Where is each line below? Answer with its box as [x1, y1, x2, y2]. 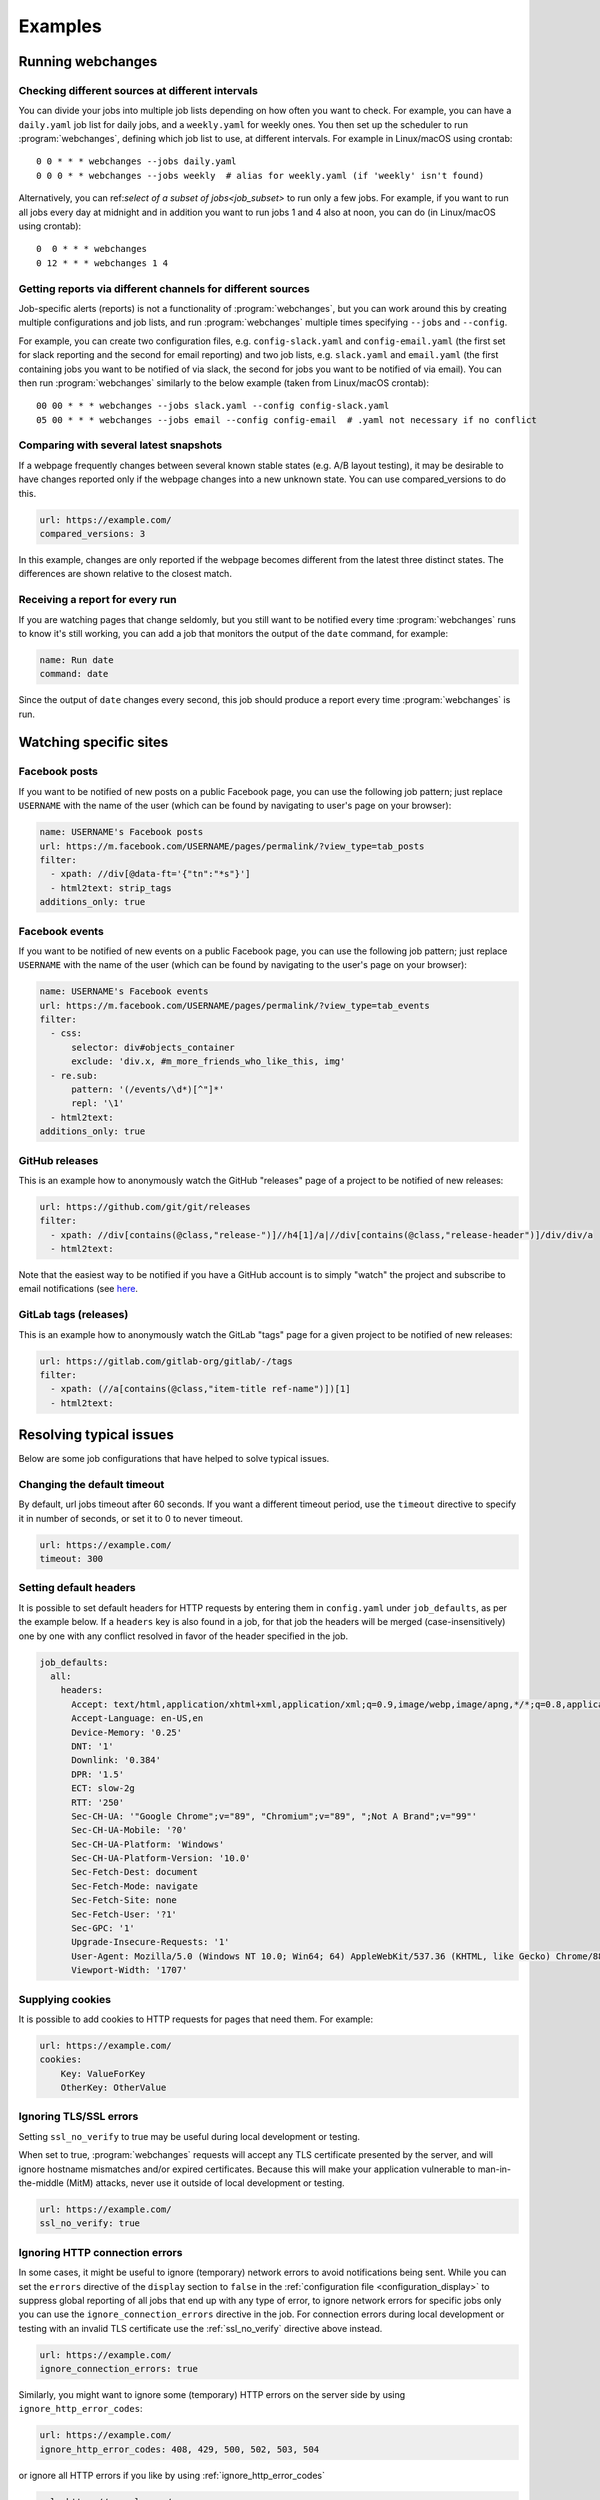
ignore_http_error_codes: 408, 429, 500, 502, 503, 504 [39, 2443, 320, 2455]
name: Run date [39, 654, 114, 665]
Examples [18, 15, 102, 37]
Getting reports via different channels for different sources [18, 281, 310, 295]
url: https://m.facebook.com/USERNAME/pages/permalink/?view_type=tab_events [39, 1000, 430, 1011]
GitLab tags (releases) [18, 1308, 129, 1322]
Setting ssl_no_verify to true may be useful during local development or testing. [18, 2130, 360, 2142]
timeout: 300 [39, 1553, 104, 1565]
